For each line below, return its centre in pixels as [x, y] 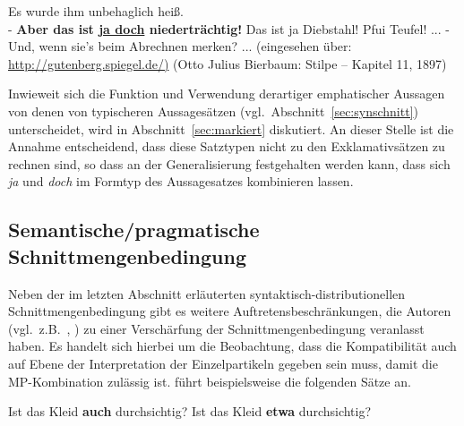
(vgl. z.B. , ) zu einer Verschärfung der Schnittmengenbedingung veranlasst [216, 328]
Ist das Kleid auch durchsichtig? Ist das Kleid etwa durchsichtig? [190, 411]
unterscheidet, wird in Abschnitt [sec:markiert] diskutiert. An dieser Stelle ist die [231, 128]
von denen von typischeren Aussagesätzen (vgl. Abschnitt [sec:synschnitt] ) [213, 111]
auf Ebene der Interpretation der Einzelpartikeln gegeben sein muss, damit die [223, 363]
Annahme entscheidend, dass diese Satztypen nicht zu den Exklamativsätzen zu [227, 146]
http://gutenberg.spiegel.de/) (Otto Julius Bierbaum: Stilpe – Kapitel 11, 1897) [228, 63]
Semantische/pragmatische [134, 230]
